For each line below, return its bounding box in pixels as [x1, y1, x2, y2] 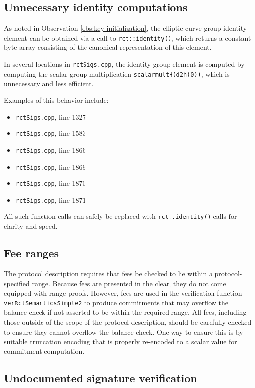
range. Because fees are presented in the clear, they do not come [32, 278, 226, 288]
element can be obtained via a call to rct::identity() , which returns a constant [4, 32, 251, 43]
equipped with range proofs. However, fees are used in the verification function [4, 288, 242, 298]
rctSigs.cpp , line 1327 [15, 111, 86, 122]
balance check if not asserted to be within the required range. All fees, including [4, 307, 247, 317]
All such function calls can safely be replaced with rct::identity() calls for [4, 211, 237, 221]
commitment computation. [4, 345, 85, 356]
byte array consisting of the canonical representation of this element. [4, 42, 212, 52]
